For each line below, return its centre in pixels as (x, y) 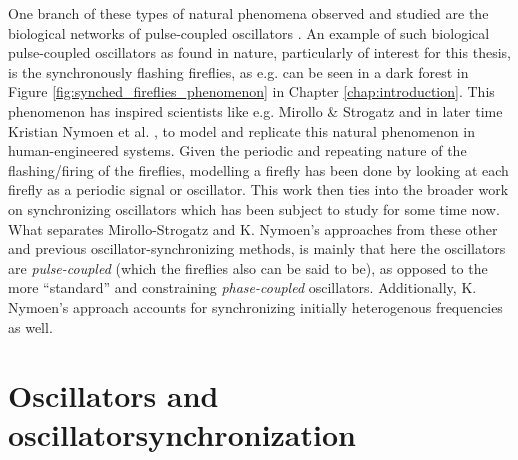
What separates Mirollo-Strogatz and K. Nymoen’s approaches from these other (253, 228)
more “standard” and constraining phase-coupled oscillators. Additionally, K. (242, 287)
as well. (30, 326)
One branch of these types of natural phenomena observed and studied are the (248, 13)
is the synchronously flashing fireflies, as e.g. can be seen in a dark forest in (238, 71)
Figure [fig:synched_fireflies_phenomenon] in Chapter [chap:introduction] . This (251, 91)
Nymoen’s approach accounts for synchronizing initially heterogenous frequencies (255, 306)
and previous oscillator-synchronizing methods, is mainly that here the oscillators (257, 248)
